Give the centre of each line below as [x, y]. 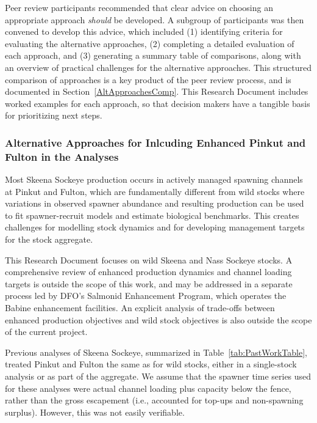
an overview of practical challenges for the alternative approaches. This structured [158, 67]
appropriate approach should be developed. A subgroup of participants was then [155, 19]
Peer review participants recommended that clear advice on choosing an [139, 7]
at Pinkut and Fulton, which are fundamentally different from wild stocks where [155, 191]
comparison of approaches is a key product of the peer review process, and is [148, 79]
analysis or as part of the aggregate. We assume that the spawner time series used [158, 376]
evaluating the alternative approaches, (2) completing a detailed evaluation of [150, 43]
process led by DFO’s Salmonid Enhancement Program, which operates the [146, 296]
